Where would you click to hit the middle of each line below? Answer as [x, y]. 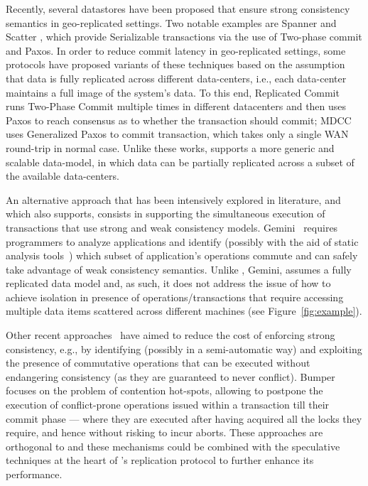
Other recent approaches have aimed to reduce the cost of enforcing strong [171, 335]
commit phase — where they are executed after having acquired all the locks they [184, 418]
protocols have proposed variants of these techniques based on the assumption [175, 64]
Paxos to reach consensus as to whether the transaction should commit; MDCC [179, 120]
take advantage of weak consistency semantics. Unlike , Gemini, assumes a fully [179, 269]
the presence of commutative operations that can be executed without [158, 363]
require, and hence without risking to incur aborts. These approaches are [164, 432]
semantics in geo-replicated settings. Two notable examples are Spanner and [171, 22]
